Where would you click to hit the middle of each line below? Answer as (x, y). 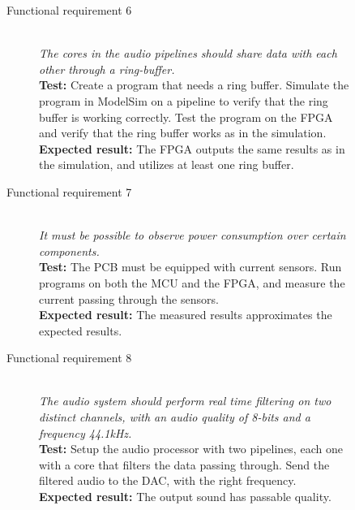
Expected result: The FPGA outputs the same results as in (192, 148)
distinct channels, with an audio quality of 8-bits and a (175, 417)
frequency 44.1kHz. (86, 432)
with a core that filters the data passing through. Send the (184, 464)
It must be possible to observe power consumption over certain (192, 235)
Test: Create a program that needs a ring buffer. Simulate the (194, 85)
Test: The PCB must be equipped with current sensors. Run (190, 267)
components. (69, 251)
